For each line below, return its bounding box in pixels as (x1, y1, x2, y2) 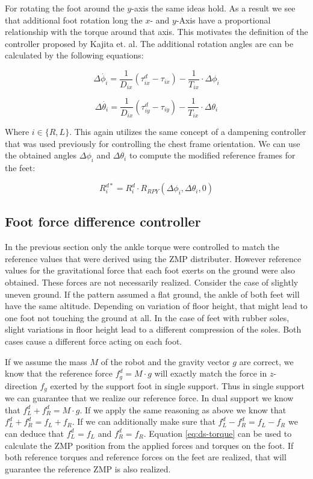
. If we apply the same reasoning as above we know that (79, 403, 287, 416)
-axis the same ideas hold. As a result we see (131, 2, 296, 14)
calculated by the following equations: (5, 49, 144, 61)
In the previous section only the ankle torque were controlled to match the (5, 240, 280, 253)
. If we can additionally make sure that (72, 415, 215, 428)
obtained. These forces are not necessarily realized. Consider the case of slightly (5, 276, 299, 289)
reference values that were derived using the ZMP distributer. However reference (5, 252, 302, 265)
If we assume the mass (5, 355, 87, 368)
